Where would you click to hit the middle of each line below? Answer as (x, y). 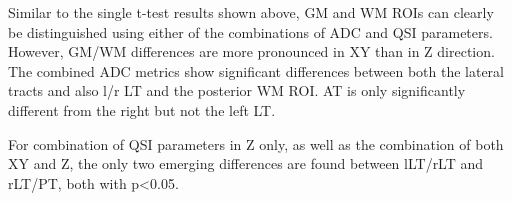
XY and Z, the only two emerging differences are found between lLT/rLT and (246, 163)
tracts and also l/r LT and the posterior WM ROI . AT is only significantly (237, 90)
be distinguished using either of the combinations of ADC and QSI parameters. (250, 31)
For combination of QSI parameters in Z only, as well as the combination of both (256, 143)
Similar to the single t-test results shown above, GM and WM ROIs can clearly (251, 12)
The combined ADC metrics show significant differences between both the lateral (256, 70)
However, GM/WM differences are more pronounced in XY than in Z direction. (251, 51)
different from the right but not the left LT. (142, 109)
